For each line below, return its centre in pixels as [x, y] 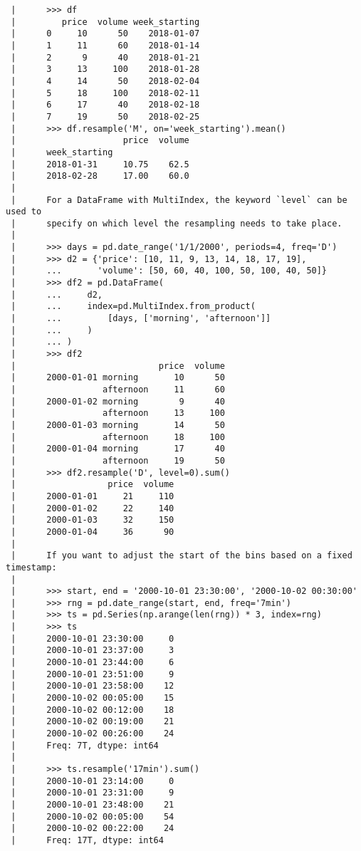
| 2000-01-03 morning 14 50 [118, 425]
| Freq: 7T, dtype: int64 [85, 745]
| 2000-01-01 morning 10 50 [118, 378]
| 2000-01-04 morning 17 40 [118, 449]
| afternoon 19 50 [118, 460]
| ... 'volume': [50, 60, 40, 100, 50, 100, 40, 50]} [169, 271]
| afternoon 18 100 [118, 437]
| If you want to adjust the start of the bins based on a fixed [182, 556]
